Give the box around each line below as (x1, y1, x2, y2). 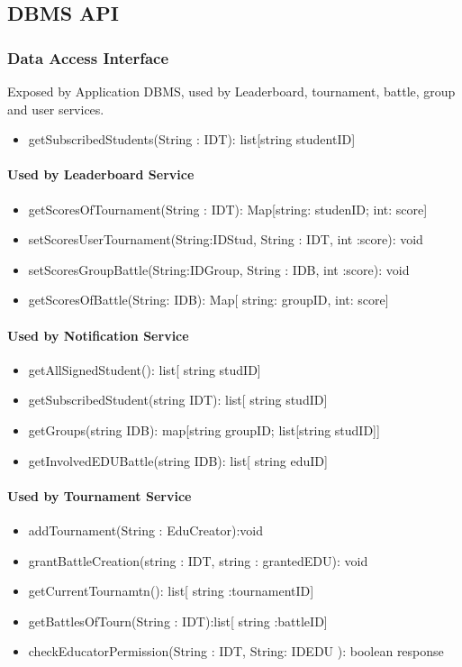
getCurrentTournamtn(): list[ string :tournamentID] (28, 581, 314, 600)
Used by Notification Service (7, 325, 189, 344)
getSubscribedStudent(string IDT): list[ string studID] (28, 390, 328, 409)
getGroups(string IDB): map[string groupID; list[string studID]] (28, 420, 380, 439)
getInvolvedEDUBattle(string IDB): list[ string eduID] (28, 451, 328, 470)
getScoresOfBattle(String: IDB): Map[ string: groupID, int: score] (28, 290, 389, 309)
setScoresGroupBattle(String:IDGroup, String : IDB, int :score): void (28, 260, 410, 279)
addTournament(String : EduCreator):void (28, 520, 263, 539)
